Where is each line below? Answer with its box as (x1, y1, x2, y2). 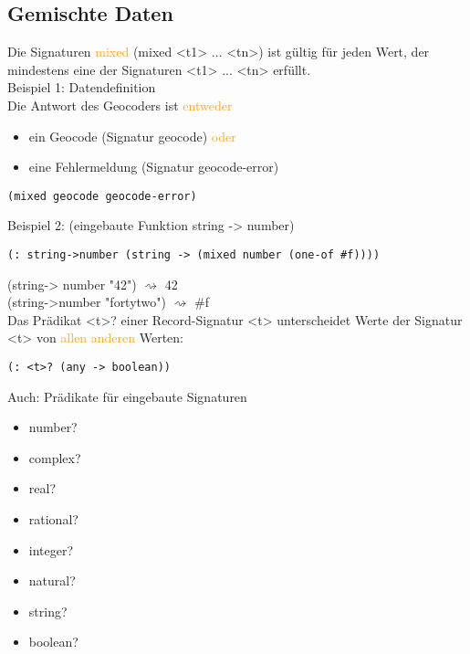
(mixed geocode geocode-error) (7, 189, 197, 203)
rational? (28, 510, 78, 529)
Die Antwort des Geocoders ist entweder (7, 95, 233, 114)
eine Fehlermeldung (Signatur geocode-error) (28, 157, 279, 176)
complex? (28, 448, 81, 467)
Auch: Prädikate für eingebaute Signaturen (7, 386, 247, 406)
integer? (28, 540, 74, 559)
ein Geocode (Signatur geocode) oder (28, 126, 236, 145)
